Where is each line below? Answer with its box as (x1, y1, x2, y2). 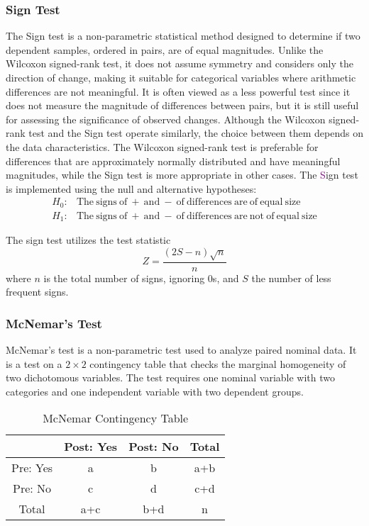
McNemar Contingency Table (43, 410, 189, 427)
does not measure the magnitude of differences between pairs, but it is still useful (6, 98, 359, 113)
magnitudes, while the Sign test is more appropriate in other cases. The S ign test (6, 167, 358, 182)
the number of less (251, 270, 331, 285)
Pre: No (13, 480, 52, 497)
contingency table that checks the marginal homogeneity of (89, 356, 346, 371)
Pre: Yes (11, 459, 53, 476)
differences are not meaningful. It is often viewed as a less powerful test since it (6, 84, 351, 99)
